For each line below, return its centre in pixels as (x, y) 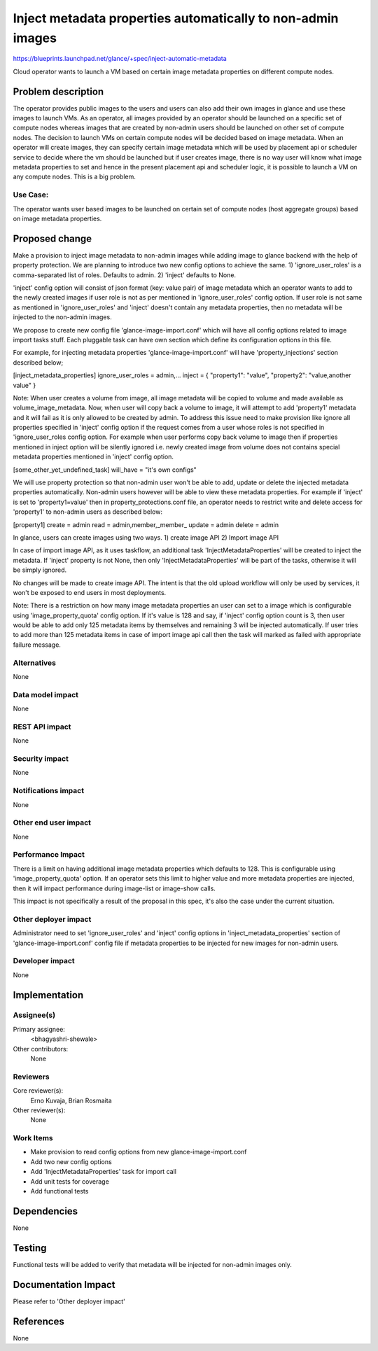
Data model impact (46, 694)
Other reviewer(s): (39, 1110)
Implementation (48, 995)
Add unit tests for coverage (70, 1181)
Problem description (58, 91)
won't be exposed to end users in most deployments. (90, 592)
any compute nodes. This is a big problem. (75, 177)
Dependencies (45, 1211)
